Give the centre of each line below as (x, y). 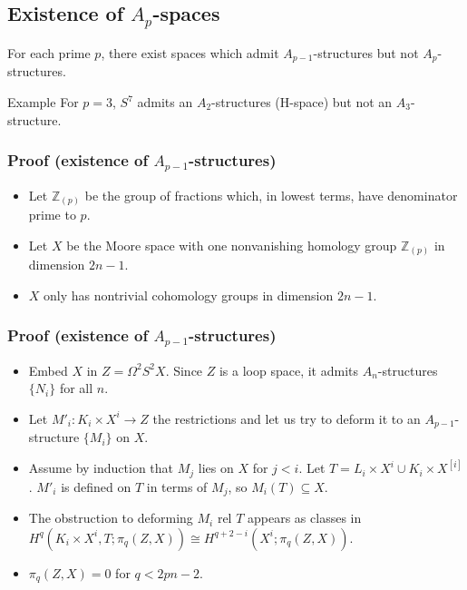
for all (76, 388)
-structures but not (366, 52)
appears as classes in (305, 518)
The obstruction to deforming (111, 518)
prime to (52, 215)
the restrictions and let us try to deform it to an (287, 418)
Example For (43, 102)
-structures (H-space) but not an (302, 102)
